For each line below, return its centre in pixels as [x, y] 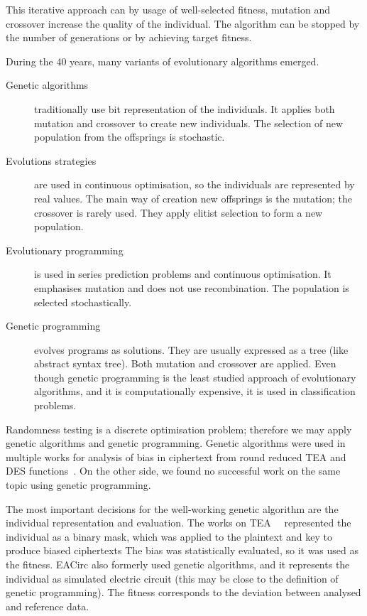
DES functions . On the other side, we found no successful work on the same [173, 471]
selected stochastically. [83, 302]
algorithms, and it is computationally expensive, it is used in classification [195, 391]
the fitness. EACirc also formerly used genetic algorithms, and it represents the [178, 564]
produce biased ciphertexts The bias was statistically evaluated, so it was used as [182, 550]
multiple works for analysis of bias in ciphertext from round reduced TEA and [176, 456]
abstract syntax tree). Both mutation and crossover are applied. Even [185, 363]
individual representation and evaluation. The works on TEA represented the [179, 523]
